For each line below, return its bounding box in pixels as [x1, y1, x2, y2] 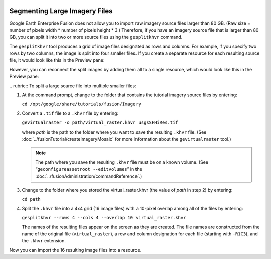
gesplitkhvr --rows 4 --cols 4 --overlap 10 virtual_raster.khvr [22, 215, 186, 221]
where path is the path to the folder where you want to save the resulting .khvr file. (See [22, 128, 207, 135]
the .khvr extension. [22, 238, 66, 244]
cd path [22, 196, 41, 202]
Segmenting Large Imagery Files [9, 7, 113, 15]
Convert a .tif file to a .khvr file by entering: [22, 110, 119, 116]
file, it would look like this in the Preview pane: [9, 57, 105, 63]
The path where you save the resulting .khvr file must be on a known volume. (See [35, 159, 208, 165]
